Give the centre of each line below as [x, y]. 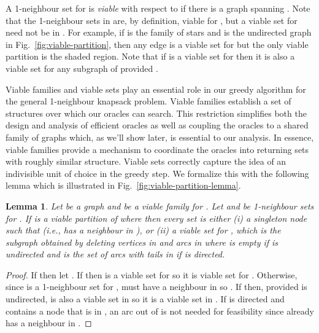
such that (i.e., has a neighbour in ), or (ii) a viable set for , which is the [143, 230]
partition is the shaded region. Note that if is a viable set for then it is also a [150, 56]
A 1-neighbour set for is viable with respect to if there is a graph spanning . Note [158, 8]
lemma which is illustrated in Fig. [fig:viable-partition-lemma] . [123, 185]
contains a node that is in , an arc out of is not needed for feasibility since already [160, 311]
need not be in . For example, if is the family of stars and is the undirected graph [159, 32]
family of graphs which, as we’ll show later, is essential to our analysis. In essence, [160, 137]
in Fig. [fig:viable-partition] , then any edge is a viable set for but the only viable [157, 44]
